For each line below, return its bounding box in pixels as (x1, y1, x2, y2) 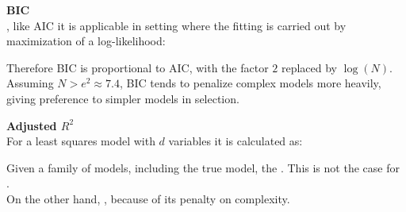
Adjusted (6, 117, 57, 133)
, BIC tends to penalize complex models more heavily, (119, 75, 381, 91)
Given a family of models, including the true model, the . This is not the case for (6, 159, 400, 175)
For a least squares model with (6, 133, 155, 149)
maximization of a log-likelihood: (6, 33, 166, 49)
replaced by (281, 59, 338, 75)
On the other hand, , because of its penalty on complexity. (6, 190, 290, 206)
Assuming (6, 75, 54, 91)
